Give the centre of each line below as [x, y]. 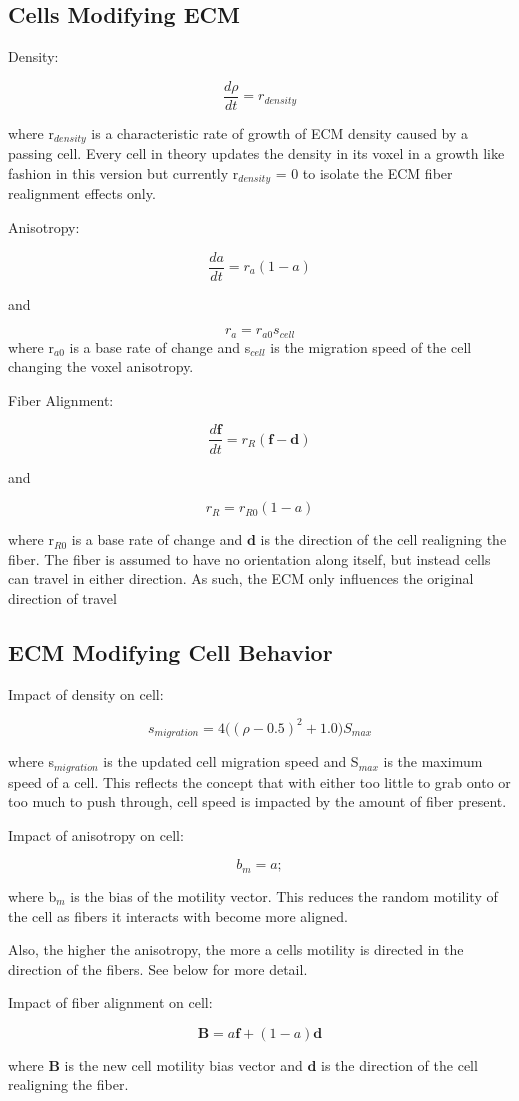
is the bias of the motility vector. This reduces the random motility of [284, 895]
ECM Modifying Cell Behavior [170, 651]
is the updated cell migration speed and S [231, 761]
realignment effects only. [82, 193]
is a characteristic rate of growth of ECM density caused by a [280, 132]
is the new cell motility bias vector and [183, 1064]
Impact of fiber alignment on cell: [110, 1002]
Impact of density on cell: [86, 693]
